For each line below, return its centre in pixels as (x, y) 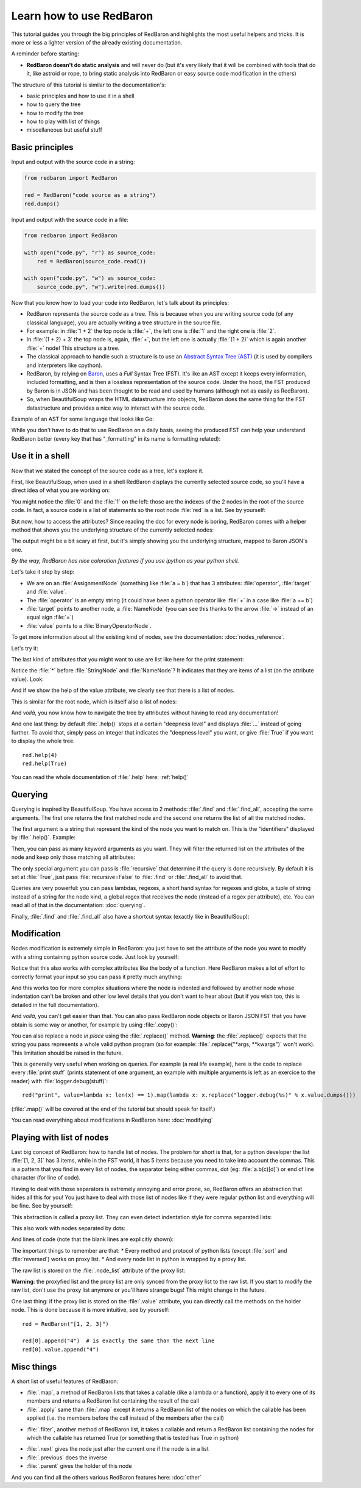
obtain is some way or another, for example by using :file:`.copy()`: (94, 1025)
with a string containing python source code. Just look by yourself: (95, 956)
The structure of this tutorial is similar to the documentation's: (89, 85)
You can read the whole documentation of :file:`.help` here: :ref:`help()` (100, 777)
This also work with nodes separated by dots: (68, 1228)
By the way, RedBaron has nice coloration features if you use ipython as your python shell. (125, 561)
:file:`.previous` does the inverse (67, 1458)
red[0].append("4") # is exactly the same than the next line (118, 1341)
